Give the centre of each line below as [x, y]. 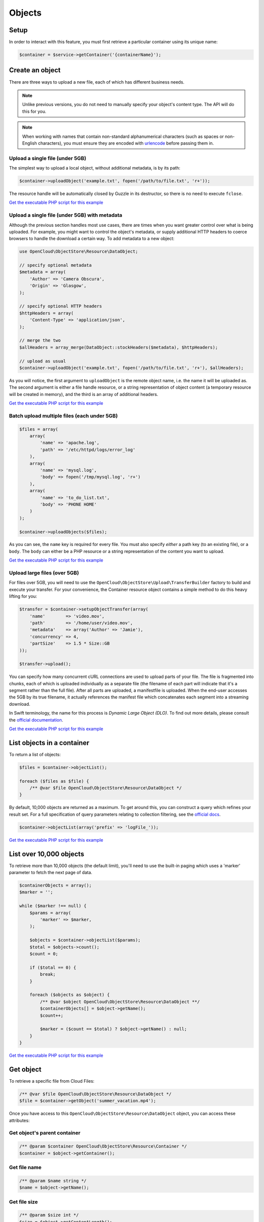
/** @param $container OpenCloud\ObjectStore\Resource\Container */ [103, 1146]
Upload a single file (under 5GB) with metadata [66, 215]
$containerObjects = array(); [55, 885]
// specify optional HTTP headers [61, 306]
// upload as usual [43, 361]
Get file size [23, 1201]
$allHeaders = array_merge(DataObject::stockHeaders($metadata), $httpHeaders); [119, 347]
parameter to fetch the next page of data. [51, 873]
